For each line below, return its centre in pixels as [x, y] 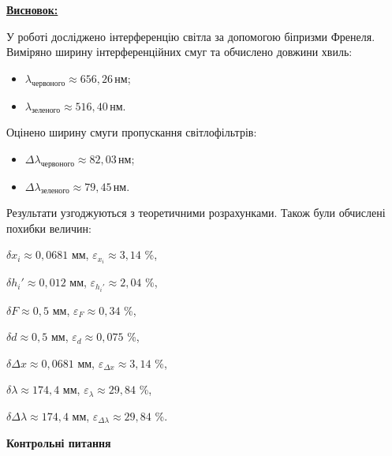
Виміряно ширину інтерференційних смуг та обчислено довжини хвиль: [179, 52]
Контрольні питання [59, 442]
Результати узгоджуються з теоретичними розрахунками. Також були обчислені [196, 213]
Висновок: [32, 9]
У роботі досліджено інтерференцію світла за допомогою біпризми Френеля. [191, 36]
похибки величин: [49, 228]
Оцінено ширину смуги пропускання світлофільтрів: [132, 132]
